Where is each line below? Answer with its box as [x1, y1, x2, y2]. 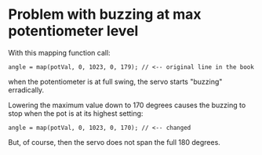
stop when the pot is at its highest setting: [8, 108, 144, 118]
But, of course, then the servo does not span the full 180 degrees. [8, 137, 221, 146]
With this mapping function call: [8, 48, 111, 57]
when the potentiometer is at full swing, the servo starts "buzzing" [8, 77, 223, 86]
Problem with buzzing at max [8, 5, 202, 23]
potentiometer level [8, 22, 139, 40]
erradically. [8, 85, 45, 95]
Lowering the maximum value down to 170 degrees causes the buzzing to [8, 100, 246, 110]
